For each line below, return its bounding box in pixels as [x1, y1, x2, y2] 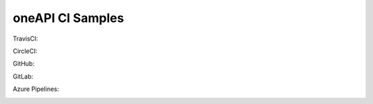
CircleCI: [12, 47, 38, 55]
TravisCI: [12, 34, 38, 43]
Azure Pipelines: [12, 85, 59, 93]
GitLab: [12, 72, 34, 81]
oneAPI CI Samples [12, 10, 124, 25]
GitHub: [12, 59, 35, 68]
